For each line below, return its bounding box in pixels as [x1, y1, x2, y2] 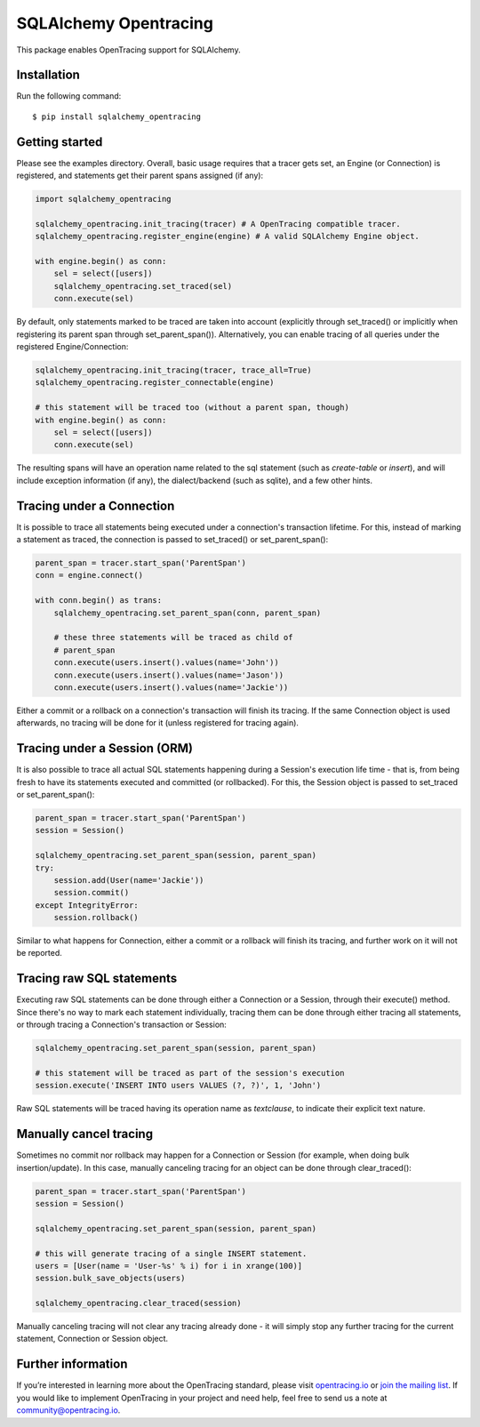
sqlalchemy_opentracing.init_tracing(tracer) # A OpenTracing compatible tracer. [35, 219, 402, 228]
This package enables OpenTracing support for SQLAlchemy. [16, 44, 241, 55]
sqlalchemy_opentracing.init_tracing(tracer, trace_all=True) [35, 365, 312, 375]
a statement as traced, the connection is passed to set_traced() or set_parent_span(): [16, 534, 329, 545]
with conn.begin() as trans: [35, 596, 163, 605]
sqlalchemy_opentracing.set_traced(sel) [53, 281, 233, 291]
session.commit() [53, 887, 130, 898]
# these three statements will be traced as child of [53, 632, 293, 643]
